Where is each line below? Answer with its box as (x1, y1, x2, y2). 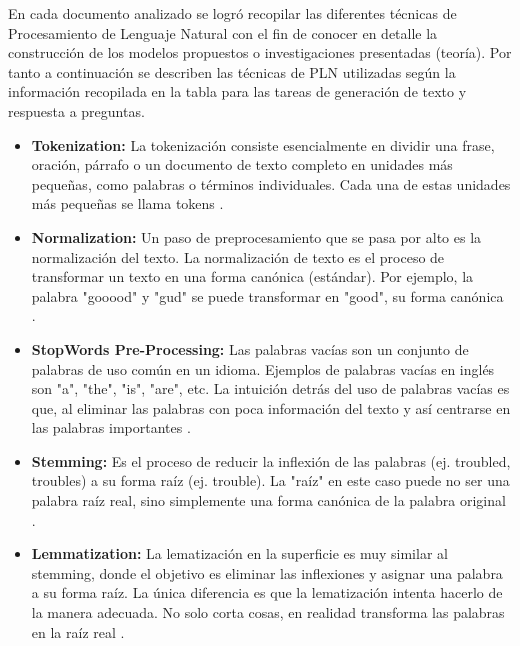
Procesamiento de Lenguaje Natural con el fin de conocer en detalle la (8, 22, 438, 43)
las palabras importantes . (31, 417, 191, 438)
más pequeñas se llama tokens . (31, 193, 224, 214)
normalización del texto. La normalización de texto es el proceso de (31, 246, 445, 267)
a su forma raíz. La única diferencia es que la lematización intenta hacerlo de (31, 582, 503, 603)
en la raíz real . (31, 621, 125, 642)
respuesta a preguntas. (8, 100, 145, 121)
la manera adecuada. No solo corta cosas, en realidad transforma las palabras (31, 602, 505, 623)
